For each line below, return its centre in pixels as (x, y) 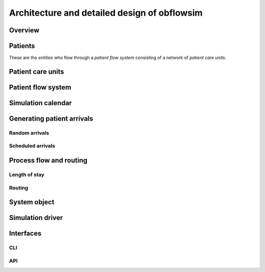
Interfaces (25, 233)
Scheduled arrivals (32, 146)
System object (32, 202)
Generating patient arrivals (51, 119)
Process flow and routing (48, 160)
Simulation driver (36, 218)
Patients (22, 46)
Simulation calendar (40, 103)
